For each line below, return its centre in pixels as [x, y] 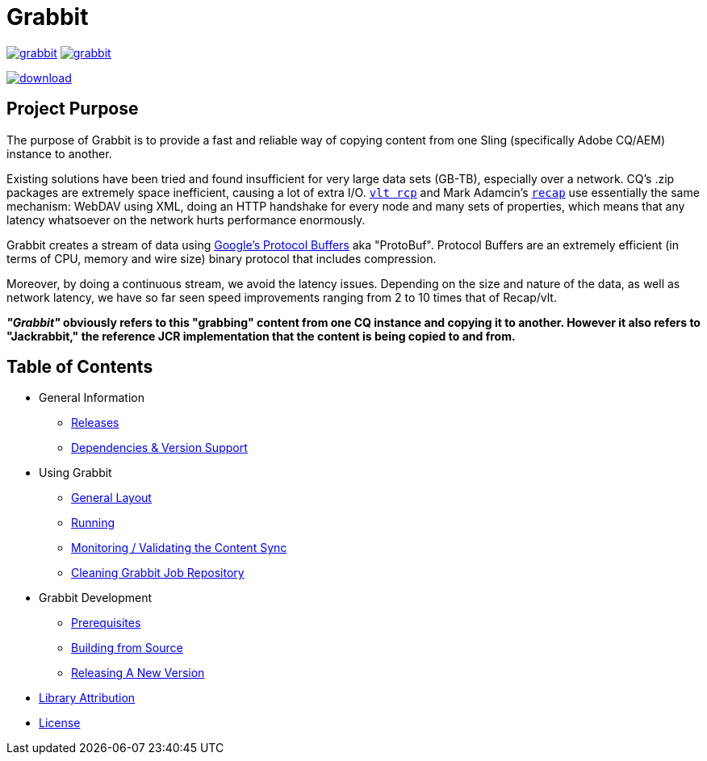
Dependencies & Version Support [159, 448]
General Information [92, 398]
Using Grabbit [75, 473]
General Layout [111, 498]
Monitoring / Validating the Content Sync [179, 548]
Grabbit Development [96, 598]
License [60, 723]
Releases [95, 423]
